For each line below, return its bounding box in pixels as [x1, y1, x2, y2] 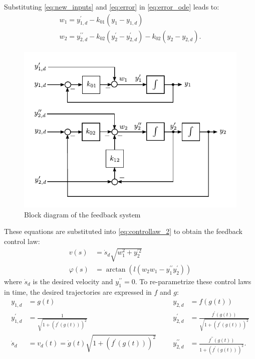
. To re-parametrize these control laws [135, 276, 251, 287]
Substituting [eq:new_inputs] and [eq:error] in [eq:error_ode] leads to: [4, 2, 219, 12]
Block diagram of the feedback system [24, 209, 141, 219]
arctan [106, 266, 126, 273]
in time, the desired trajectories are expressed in [4, 286, 152, 297]
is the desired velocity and [33, 276, 113, 287]
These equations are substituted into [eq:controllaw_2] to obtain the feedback [4, 226, 243, 236]
